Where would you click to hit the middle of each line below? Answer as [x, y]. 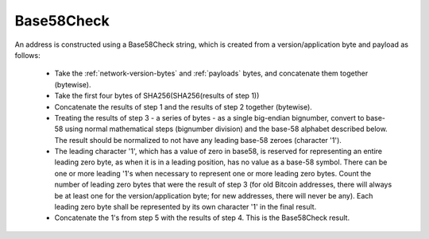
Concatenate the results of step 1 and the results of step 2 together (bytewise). [184, 106]
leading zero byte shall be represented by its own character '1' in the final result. [186, 207]
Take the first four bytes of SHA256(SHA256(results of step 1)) [157, 96]
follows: [27, 55]
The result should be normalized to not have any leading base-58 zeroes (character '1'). [198, 140]
